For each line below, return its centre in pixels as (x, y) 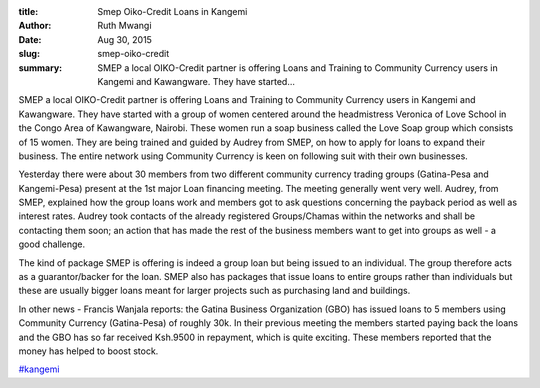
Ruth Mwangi (124, 26)
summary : (40, 67)
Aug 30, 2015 (124, 39)
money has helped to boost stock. (88, 351)
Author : (35, 26)
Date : (30, 39)
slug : (29, 54)
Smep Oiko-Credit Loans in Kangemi (172, 11)
